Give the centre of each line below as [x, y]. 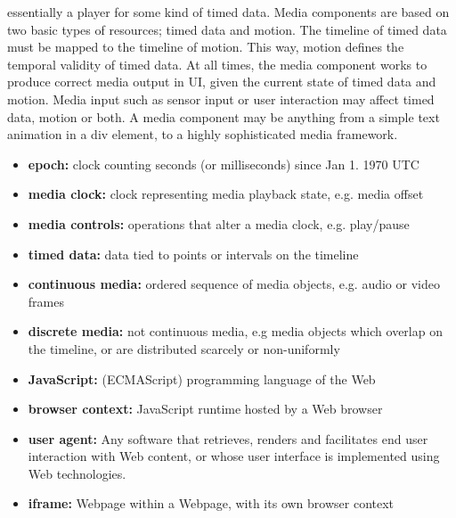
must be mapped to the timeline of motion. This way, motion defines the [206, 47]
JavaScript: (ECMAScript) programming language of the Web [202, 378]
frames [46, 301]
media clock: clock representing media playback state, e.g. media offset [226, 194]
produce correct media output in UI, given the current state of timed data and [222, 82]
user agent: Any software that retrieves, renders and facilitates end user [228, 438]
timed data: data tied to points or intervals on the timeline [193, 254]
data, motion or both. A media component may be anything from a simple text [224, 116]
